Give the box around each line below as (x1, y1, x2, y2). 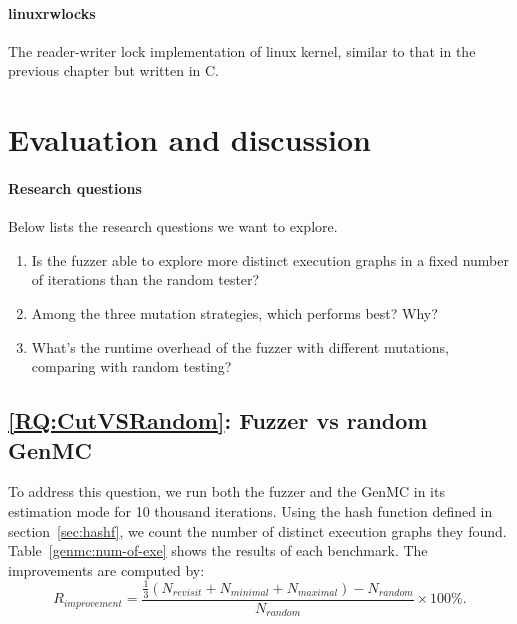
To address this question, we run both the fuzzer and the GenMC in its (8, 481, 445, 502)
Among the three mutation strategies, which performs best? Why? (31, 302, 438, 323)
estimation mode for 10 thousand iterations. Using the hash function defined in (8, 500, 493, 521)
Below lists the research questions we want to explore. (8, 216, 338, 237)
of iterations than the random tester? (31, 269, 260, 290)
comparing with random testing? (31, 356, 232, 377)
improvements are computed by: (8, 559, 205, 580)
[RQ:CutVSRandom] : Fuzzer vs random (8, 405, 428, 436)
